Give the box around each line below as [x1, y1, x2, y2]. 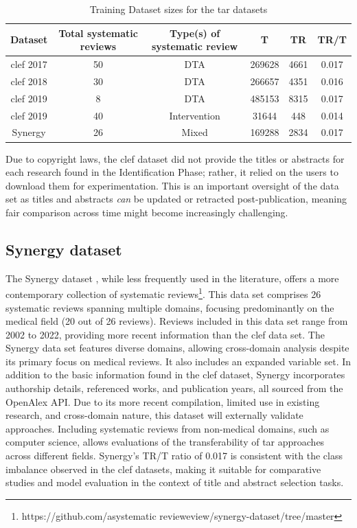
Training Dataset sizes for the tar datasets [89, 2, 268, 16]
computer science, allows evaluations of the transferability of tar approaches [5, 435, 325, 449]
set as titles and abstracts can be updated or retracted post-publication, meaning [5, 192, 347, 206]
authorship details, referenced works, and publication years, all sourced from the [5, 381, 343, 395]
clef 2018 [10, 73, 47, 88]
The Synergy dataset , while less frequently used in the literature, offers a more [5, 271, 339, 285]
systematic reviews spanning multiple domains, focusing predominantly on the [5, 300, 334, 314]
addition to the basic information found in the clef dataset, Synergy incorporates [5, 367, 345, 382]
